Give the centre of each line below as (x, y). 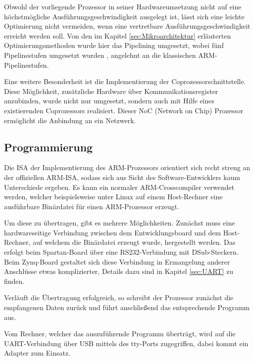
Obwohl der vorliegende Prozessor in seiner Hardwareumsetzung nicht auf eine (123, 6)
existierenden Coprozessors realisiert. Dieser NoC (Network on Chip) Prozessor (124, 110)
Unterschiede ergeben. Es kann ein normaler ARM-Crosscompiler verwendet (119, 187)
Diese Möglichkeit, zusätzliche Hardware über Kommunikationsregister (111, 91)
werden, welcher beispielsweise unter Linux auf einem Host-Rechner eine (113, 197)
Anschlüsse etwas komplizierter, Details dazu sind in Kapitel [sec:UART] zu (119, 271)
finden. (14, 281)
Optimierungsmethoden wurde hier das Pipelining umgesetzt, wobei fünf (114, 45)
